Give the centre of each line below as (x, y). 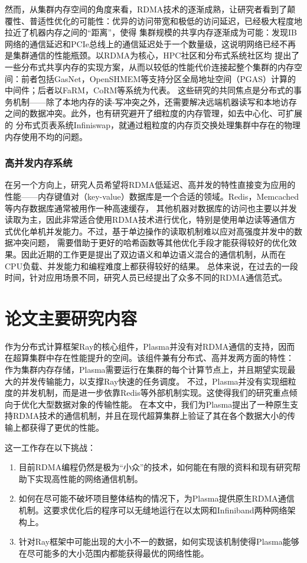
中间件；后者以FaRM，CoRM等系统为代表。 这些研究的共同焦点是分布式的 (149, 90)
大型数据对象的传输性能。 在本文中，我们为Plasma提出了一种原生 (164, 404)
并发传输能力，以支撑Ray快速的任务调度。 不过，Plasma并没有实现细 (154, 381)
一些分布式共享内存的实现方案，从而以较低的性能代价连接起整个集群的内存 (149, 66)
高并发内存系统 (39, 163)
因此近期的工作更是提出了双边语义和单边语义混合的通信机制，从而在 (153, 254)
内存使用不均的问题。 (46, 136)
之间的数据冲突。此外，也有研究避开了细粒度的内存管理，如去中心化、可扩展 (153, 113)
